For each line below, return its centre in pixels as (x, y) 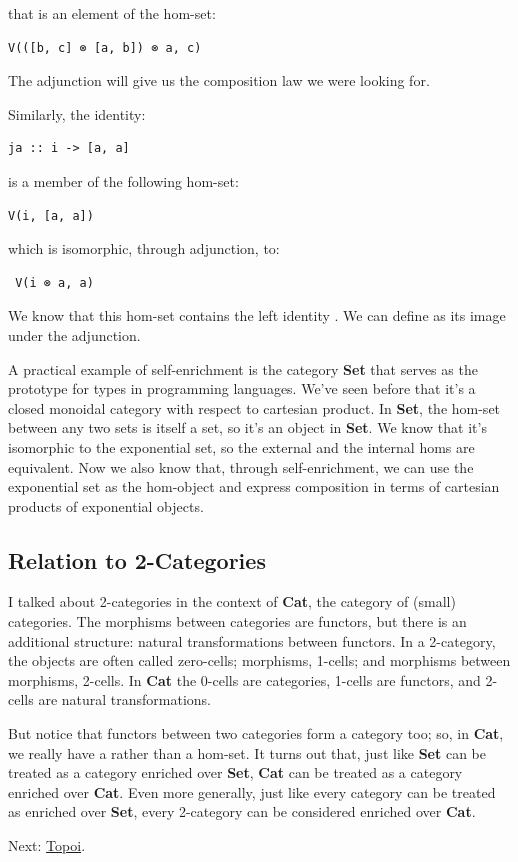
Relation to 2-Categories (137, 559)
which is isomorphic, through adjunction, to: (144, 248)
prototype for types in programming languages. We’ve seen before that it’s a (242, 388)
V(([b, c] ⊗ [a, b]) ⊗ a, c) (105, 47)
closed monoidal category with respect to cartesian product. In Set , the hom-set (254, 407)
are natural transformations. (125, 699)
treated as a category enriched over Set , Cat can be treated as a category (235, 772)
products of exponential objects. (106, 505)
